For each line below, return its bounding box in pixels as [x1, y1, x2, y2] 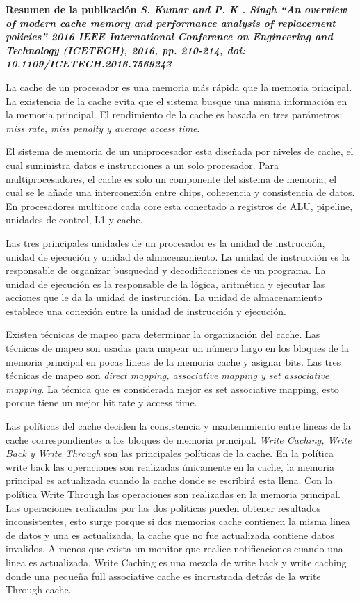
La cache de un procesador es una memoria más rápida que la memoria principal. [6, 79, 352, 94]
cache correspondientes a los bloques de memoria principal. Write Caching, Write [6, 432, 352, 447]
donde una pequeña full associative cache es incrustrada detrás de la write [6, 568, 321, 583]
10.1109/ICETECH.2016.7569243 [6, 56, 172, 71]
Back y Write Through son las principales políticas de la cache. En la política [6, 446, 334, 460]
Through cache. [6, 582, 72, 597]
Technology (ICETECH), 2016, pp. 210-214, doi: [6, 42, 245, 57]
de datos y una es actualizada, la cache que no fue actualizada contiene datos [6, 527, 334, 542]
